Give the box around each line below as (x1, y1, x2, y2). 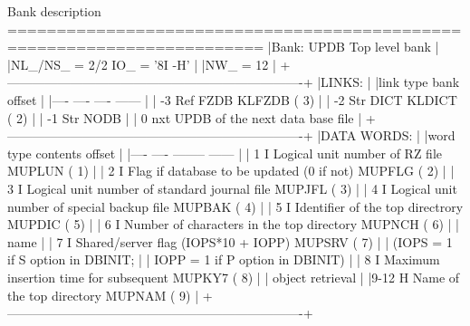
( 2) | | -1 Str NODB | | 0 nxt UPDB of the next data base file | (7, 108, 362, 127)
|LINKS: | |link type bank (317, 72, 460, 91)
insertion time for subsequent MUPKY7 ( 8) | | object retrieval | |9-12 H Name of (7, 267, 460, 286)
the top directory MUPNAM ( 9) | (7, 285, 199, 304)
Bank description (7, 2, 101, 20)
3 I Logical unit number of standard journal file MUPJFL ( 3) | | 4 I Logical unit (7, 178, 457, 197)
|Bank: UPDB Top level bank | (267, 37, 439, 56)
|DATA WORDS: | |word (317, 126, 456, 145)
